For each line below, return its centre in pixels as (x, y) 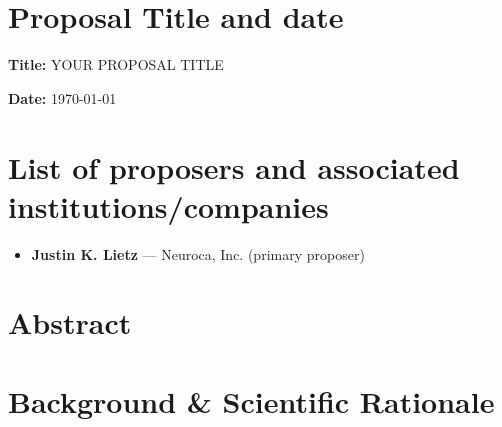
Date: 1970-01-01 (62, 97)
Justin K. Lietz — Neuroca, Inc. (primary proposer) (198, 253)
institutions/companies (168, 205)
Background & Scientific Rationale (251, 400)
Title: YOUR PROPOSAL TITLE (116, 64)
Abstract (70, 322)
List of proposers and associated (234, 166)
